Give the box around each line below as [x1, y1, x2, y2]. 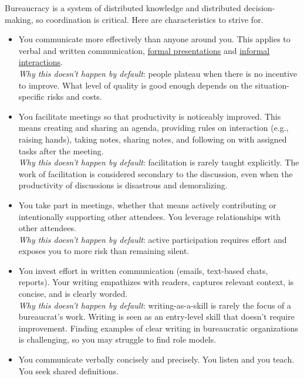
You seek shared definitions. [18, 364, 119, 377]
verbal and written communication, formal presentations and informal [18, 44, 270, 56]
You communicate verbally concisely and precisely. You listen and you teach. [18, 353, 295, 366]
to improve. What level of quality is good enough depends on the [18, 79, 252, 91]
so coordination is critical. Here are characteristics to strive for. [36, 13, 264, 25]
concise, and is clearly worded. [18, 287, 128, 300]
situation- [255, 79, 289, 91]
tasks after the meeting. [18, 144, 104, 157]
